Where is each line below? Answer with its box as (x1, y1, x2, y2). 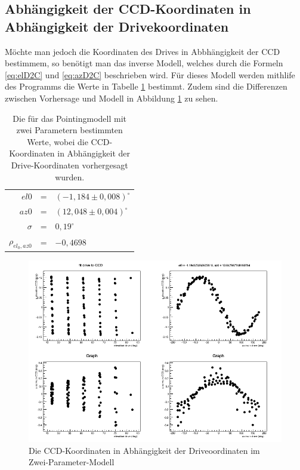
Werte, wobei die (27, 135, 88, 148)
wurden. (55, 170, 85, 183)
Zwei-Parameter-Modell (29, 456, 115, 468)
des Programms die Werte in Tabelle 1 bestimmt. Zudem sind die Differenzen (5, 80, 287, 93)
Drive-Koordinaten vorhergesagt (11, 158, 128, 171)
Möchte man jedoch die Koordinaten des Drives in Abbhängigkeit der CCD (5, 45, 280, 57)
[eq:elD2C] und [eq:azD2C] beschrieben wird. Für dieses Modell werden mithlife (5, 68, 295, 81)
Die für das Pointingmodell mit (13, 112, 127, 124)
